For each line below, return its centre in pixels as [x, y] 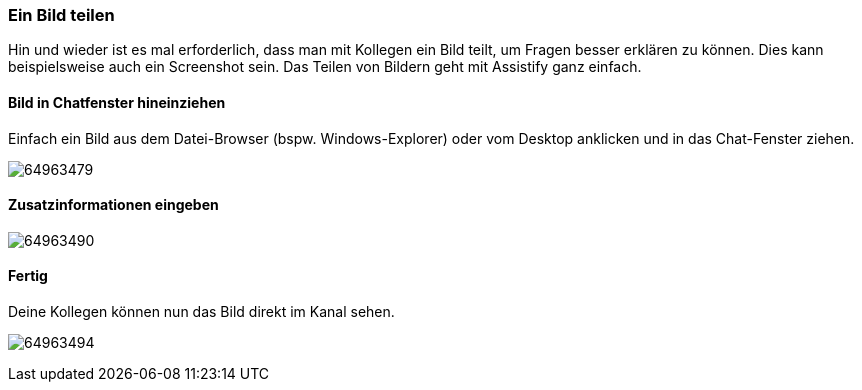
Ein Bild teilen [61, 15]
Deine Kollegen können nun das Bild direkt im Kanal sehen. [201, 312]
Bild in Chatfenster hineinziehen [117, 102]
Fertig [28, 276]
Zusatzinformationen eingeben [113, 205]
